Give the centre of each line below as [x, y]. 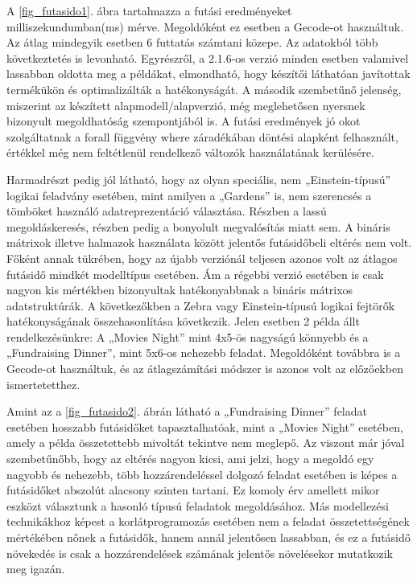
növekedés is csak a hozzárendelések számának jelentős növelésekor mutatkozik [200, 553]
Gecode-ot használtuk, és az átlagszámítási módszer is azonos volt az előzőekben [205, 369]
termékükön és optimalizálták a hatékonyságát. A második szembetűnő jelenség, [204, 89]
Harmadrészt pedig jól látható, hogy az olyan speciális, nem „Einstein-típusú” [199, 179]
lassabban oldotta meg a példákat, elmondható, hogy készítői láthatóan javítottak [208, 74]
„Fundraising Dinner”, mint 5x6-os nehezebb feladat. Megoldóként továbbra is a [204, 352]
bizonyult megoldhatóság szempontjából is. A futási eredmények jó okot [184, 121]
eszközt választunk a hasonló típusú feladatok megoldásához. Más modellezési [198, 505]
